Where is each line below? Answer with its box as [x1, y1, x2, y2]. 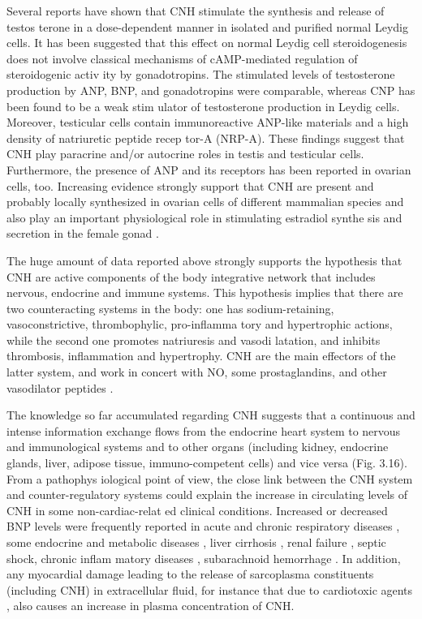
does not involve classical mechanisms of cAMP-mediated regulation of [6, 49, 358, 67]
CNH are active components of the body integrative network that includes [6, 268, 376, 285]
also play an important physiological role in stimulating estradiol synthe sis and [6, 208, 403, 226]
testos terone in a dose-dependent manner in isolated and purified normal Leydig [6, 18, 408, 35]
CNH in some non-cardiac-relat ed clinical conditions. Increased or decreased [6, 501, 388, 518]
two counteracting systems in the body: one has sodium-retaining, [6, 299, 334, 316]
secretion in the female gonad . [6, 225, 159, 242]
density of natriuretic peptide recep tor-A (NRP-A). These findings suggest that [6, 129, 405, 146]
